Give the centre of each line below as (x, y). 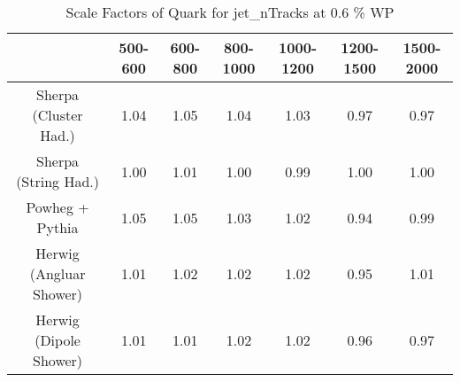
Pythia (57, 227)
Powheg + (57, 207)
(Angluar (57, 273)
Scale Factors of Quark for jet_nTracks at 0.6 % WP (230, 12)
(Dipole (57, 340)
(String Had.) (57, 181)
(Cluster (57, 115)
